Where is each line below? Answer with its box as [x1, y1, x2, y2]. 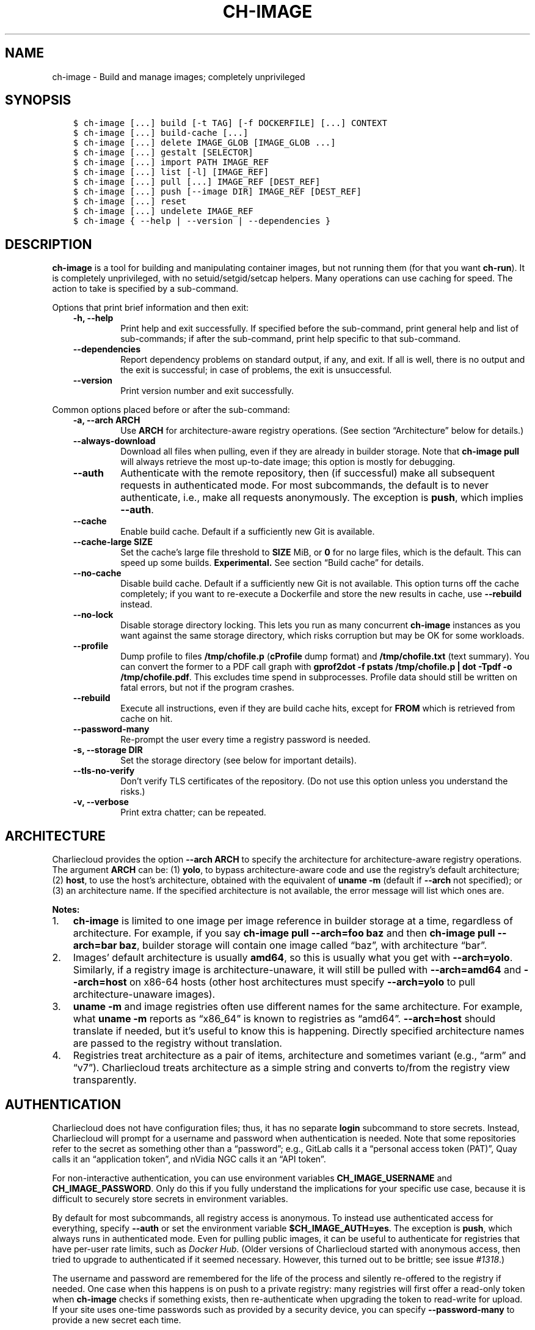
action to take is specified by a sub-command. [52, 283, 239, 294]
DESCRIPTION [5, 236, 92, 252]
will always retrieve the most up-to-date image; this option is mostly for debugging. [120, 456, 456, 467]
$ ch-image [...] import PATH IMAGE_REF [73, 157, 269, 168]
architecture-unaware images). [73, 988, 216, 1001]
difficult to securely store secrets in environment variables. [52, 1193, 288, 1204]
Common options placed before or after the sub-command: [52, 404, 290, 415]
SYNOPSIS [5, 92, 71, 108]
